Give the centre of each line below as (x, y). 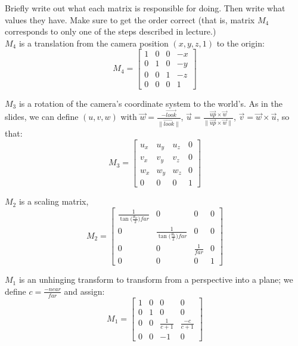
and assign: (84, 291)
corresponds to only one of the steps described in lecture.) (111, 31)
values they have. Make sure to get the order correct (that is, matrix (130, 19)
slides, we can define (42, 117)
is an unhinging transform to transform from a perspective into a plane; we (156, 279)
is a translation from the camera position (94, 43)
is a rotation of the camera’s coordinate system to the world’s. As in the (150, 103)
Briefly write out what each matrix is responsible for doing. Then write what (145, 8)
